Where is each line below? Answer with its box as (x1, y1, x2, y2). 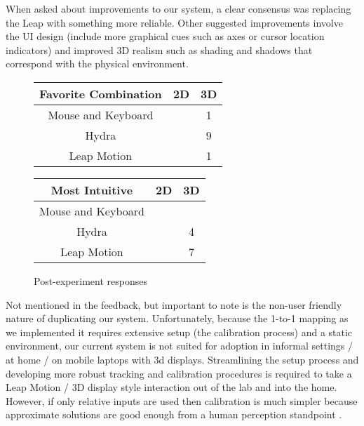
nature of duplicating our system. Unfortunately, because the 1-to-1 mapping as (6, 311, 349, 326)
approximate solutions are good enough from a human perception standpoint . (6, 407, 342, 422)
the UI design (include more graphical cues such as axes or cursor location (6, 29, 325, 44)
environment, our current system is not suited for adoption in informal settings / (6, 338, 353, 353)
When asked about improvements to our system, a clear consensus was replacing (6, 1, 351, 15)
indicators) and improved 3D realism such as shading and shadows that (6, 42, 313, 57)
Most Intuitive (50, 181, 133, 198)
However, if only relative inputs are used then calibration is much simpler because (6, 393, 358, 408)
